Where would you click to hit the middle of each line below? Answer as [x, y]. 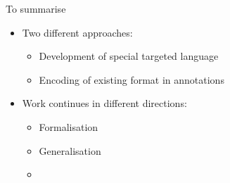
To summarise [36, 8]
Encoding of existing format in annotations [132, 79]
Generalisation [70, 150]
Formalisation [69, 126]
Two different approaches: [77, 32]
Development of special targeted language [129, 56]
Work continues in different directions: [104, 103]
